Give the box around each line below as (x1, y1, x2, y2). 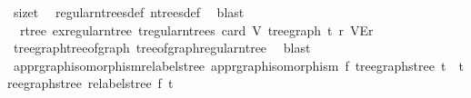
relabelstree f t (87, 73, 174, 93)
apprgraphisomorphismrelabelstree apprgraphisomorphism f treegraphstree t (13, 55, 446, 74)
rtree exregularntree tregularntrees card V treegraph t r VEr (19, 20, 374, 39)
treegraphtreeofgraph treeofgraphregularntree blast (13, 38, 311, 57)
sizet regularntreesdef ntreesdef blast (13, 3, 245, 21)
